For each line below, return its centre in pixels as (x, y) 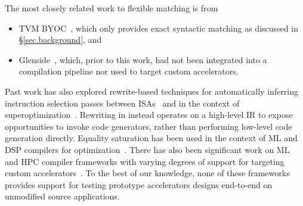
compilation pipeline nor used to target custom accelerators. (129, 71)
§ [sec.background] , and (60, 40)
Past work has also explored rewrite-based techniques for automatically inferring (152, 91)
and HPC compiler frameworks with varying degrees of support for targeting (145, 161)
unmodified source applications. (62, 196)
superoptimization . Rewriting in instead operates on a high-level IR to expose (149, 115)
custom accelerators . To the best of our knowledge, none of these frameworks (147, 173)
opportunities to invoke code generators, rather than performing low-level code (149, 126)
